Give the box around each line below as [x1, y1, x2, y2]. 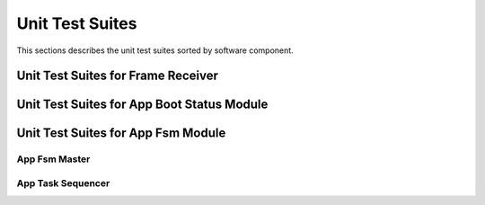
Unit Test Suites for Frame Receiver [16, 68, 219, 84]
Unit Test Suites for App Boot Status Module [16, 97, 269, 112]
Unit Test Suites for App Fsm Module [16, 126, 226, 141]
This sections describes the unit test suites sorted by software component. [16, 45, 294, 56]
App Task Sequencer [16, 176, 110, 189]
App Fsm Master [16, 153, 91, 165]
